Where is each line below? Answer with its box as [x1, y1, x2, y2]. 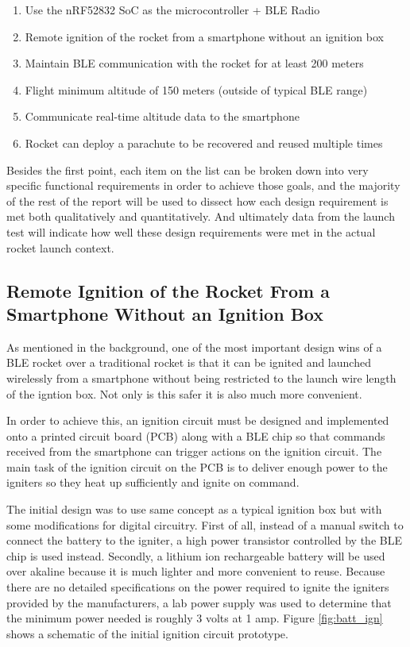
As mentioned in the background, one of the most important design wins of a [6, 338, 382, 355]
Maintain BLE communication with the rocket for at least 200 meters [25, 55, 364, 71]
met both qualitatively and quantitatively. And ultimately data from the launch [6, 208, 395, 225]
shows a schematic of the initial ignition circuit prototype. [6, 625, 288, 641]
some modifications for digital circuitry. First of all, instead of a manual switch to [6, 516, 404, 533]
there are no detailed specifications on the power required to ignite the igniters [6, 579, 389, 595]
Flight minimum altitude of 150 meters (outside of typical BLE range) [25, 81, 368, 98]
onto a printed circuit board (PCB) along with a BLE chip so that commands [6, 427, 385, 444]
